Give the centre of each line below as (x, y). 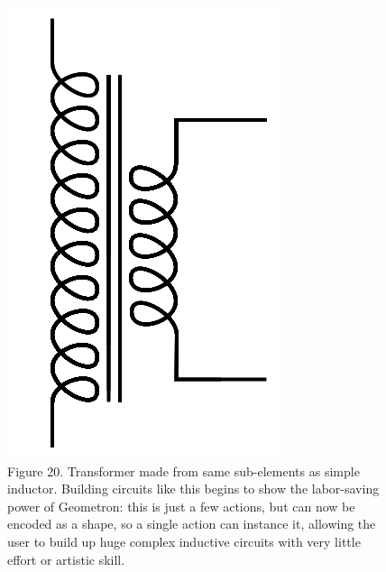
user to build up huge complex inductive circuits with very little (184, 541)
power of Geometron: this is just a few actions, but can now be (181, 506)
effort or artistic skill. (66, 559)
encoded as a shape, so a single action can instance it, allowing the (192, 524)
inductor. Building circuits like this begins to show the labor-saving (193, 489)
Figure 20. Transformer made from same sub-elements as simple (184, 471)
